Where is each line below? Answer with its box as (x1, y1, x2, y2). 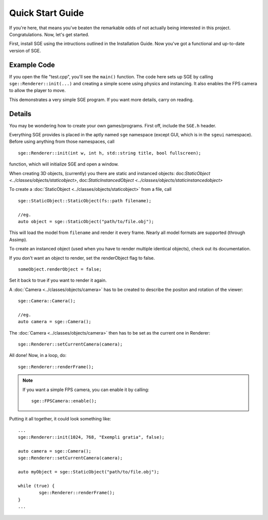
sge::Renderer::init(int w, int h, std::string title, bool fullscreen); (18, 150, 201, 156)
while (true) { (18, 483, 55, 488)
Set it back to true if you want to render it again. (9, 278, 107, 284)
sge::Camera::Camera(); (18, 298, 76, 304)
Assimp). (9, 236, 27, 242)
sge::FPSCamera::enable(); (31, 398, 97, 404)
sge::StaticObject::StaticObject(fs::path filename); (18, 198, 151, 203)
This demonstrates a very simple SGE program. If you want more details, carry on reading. (9, 97, 194, 103)
